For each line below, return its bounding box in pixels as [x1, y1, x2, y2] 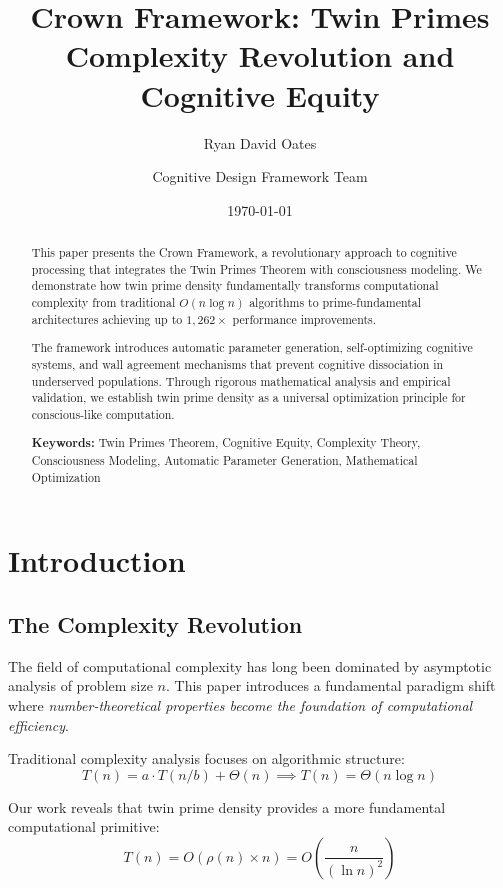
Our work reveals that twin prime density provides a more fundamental [8, 796, 446, 817]
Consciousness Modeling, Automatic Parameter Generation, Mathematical [31, 452, 418, 469]
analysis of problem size [8, 675, 153, 696]
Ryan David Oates [203, 132, 317, 153]
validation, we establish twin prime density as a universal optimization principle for [31, 389, 466, 406]
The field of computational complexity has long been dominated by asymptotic [8, 655, 492, 676]
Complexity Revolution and [65, 35, 455, 76]
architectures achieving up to [31, 310, 183, 327]
